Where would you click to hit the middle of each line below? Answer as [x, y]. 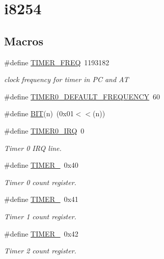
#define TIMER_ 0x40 [41, 165]
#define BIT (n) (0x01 [39, 113]
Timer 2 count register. [40, 251]
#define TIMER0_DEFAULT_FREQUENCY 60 [82, 96]
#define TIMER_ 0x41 [41, 199]
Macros [24, 41]
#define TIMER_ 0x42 [41, 233]
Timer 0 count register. [40, 182]
